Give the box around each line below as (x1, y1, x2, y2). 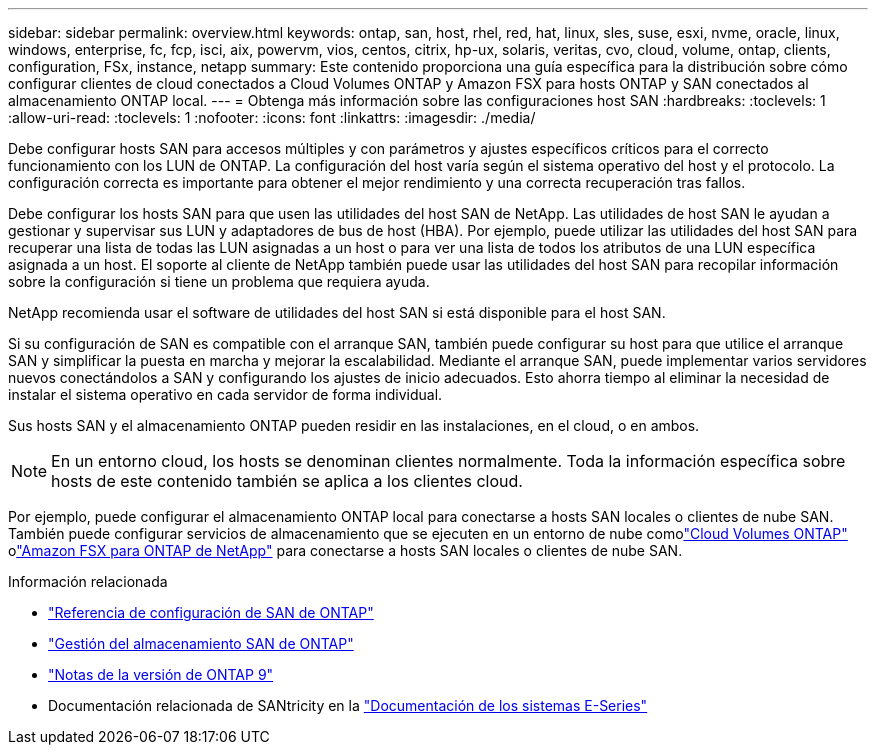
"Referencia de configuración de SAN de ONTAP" (48, 604, 374, 621)
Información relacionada (8, 573, 168, 590)
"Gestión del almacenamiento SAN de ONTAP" (48, 635, 354, 652)
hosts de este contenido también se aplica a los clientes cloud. (51, 471, 523, 491)
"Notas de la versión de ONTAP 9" (48, 666, 274, 683)
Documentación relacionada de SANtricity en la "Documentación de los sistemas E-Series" (48, 697, 648, 714)
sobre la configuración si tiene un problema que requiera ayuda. (8, 273, 430, 290)
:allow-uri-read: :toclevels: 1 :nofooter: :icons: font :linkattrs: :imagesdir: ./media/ (8, 109, 536, 126)
